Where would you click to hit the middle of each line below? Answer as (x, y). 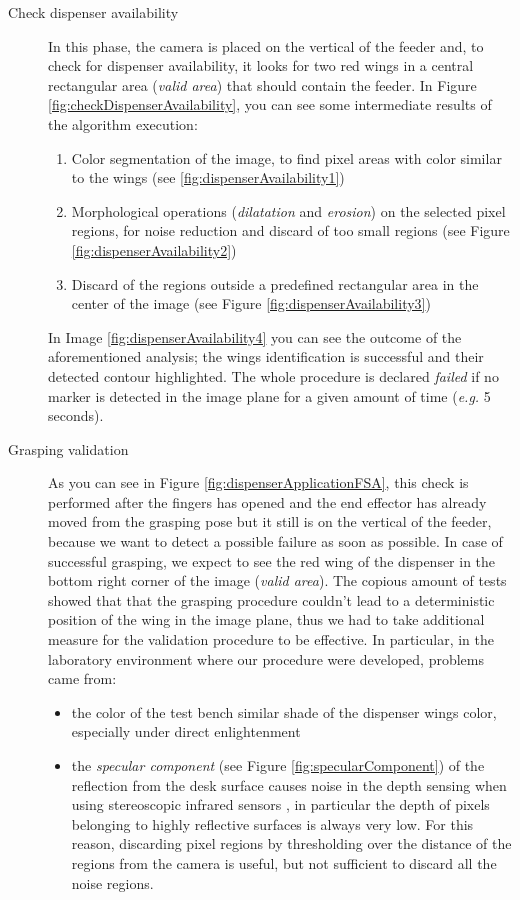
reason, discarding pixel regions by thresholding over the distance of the (291, 843)
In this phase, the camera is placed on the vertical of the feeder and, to (266, 45)
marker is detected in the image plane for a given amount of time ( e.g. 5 (269, 395)
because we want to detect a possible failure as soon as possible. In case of (275, 541)
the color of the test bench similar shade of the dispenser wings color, (284, 711)
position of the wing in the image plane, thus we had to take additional (266, 619)
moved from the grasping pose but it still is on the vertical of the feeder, (270, 521)
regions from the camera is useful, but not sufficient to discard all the (284, 862)
